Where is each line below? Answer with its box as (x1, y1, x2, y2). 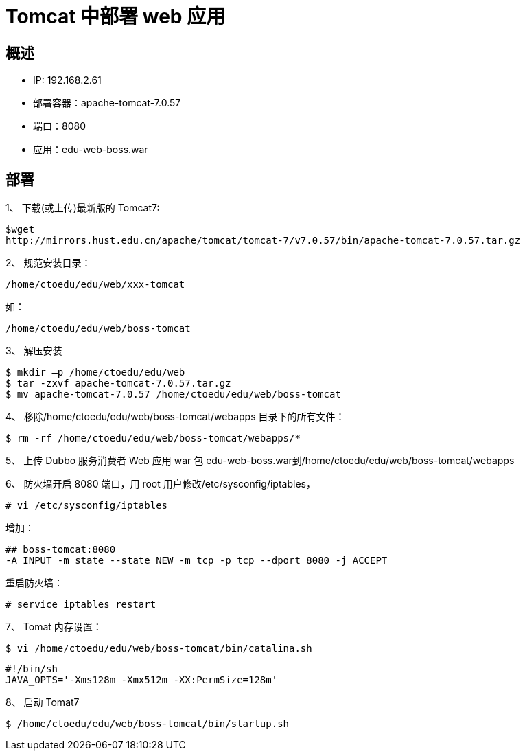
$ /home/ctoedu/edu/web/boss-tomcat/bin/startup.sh (5, 718, 290, 730)
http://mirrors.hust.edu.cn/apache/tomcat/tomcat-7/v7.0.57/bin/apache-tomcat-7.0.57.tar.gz (5, 235, 521, 247)
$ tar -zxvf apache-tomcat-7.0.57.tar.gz (5, 378, 231, 389)
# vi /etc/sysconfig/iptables (5, 500, 168, 512)
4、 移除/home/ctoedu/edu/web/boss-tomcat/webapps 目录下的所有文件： (5, 411, 345, 423)
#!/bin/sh (5, 663, 58, 675)
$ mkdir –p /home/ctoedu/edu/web (5, 367, 185, 378)
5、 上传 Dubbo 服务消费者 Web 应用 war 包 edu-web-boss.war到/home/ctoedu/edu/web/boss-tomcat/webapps (5, 455, 515, 467)
